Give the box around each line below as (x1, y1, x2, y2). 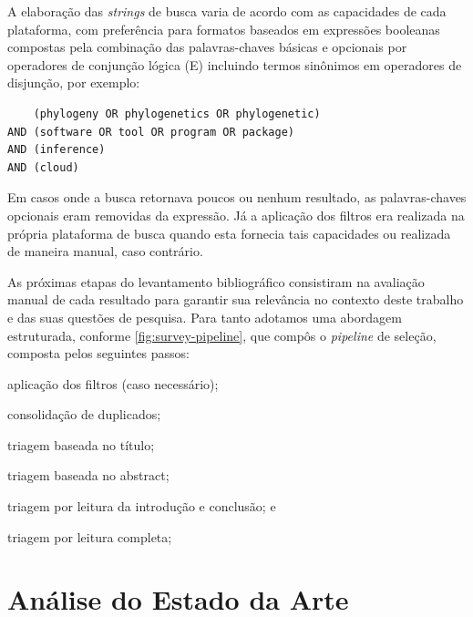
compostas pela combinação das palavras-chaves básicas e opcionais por (7, 37, 407, 57)
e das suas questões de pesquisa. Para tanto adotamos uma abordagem (7, 307, 402, 326)
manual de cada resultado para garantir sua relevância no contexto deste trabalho (7, 290, 464, 309)
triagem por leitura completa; (7, 527, 172, 546)
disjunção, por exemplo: (7, 73, 140, 92)
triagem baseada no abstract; (7, 466, 170, 485)
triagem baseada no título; (7, 435, 155, 454)
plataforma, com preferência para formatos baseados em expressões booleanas (7, 19, 440, 38)
